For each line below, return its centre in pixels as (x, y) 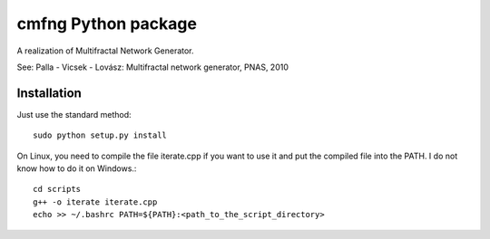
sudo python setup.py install (100, 135)
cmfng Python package (107, 24)
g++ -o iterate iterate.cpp (95, 202)
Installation (49, 93)
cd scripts (57, 189)
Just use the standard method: (74, 114)
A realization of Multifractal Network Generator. (105, 51)
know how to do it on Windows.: (77, 168)
